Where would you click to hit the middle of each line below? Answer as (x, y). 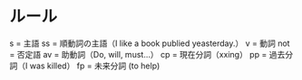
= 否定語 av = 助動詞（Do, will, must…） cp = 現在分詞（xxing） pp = (138, 54)
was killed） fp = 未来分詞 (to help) (95, 66)
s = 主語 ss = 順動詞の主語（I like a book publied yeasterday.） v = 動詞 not (150, 43)
